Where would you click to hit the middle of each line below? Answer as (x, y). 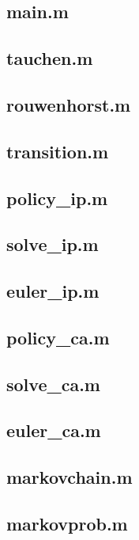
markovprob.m (67, 523)
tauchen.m (50, 58)
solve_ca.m (53, 384)
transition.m (58, 151)
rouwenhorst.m (69, 104)
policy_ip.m (57, 198)
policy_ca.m (58, 337)
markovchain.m (69, 477)
